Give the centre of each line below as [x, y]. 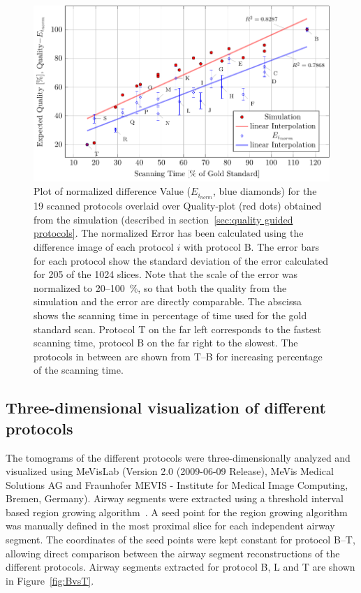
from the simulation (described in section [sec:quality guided [163, 219]
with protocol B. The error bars [251, 246]
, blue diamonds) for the [265, 191]
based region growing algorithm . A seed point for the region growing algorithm [177, 512]
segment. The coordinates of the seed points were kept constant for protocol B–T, [180, 540]
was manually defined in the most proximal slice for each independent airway [170, 526]
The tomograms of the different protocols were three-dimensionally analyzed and [178, 457]
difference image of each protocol [104, 246]
